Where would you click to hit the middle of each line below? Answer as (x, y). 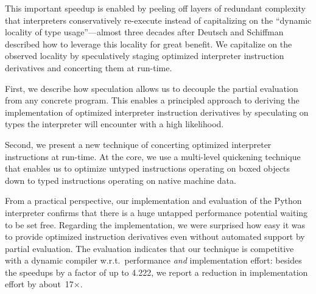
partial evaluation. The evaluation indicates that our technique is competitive (149, 248)
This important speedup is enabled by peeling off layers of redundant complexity (155, 8)
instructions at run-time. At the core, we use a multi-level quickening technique (153, 156)
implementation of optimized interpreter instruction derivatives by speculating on (157, 112)
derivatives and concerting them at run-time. (89, 67)
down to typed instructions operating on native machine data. (121, 180)
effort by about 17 (39, 284)
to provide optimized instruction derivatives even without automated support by (155, 236)
